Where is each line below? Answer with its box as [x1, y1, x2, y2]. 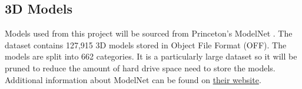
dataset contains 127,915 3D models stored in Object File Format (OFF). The [5, 38, 287, 51]
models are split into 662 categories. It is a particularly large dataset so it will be [5, 50, 297, 62]
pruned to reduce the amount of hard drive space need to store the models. [5, 61, 276, 74]
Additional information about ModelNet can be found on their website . [5, 73, 261, 85]
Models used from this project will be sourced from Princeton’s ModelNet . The [5, 27, 293, 39]
